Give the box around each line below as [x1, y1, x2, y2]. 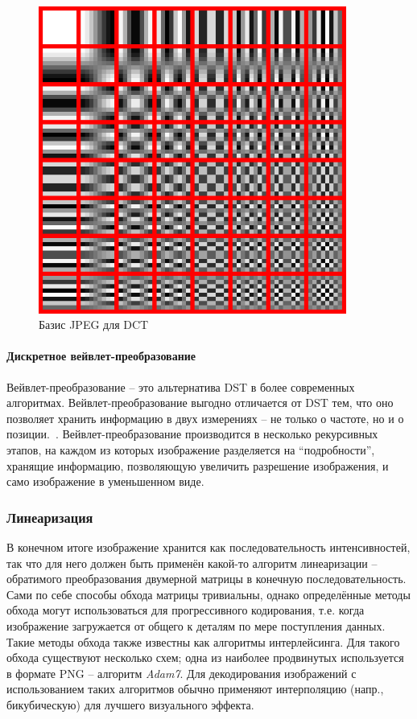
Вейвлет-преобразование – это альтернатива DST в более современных [6, 378, 355, 395]
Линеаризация [6, 507, 93, 527]
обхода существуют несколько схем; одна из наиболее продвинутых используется [6, 649, 404, 666]
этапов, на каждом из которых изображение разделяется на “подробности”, [6, 441, 375, 458]
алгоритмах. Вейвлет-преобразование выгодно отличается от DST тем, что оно [6, 394, 394, 411]
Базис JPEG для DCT [39, 316, 149, 333]
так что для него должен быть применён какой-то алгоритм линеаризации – [6, 554, 378, 571]
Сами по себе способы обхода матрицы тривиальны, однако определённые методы [6, 585, 411, 602]
